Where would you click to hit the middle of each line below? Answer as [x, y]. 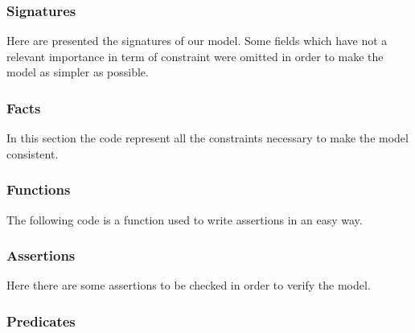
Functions [39, 189]
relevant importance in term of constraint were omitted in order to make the [195, 56]
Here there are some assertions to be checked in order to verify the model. [189, 285]
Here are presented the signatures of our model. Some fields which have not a [197, 41]
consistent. [33, 153]
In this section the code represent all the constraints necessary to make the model [207, 138]
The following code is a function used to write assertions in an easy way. [185, 219]
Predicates [41, 321]
